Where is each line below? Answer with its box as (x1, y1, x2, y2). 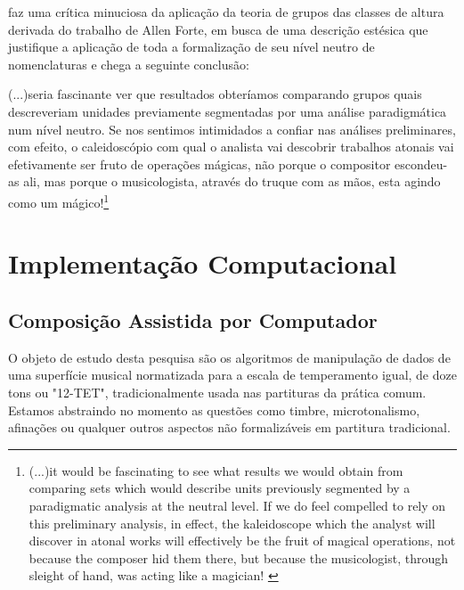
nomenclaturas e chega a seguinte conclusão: (8, 54, 249, 73)
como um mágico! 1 (8, 190, 110, 211)
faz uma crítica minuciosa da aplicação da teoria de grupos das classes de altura (8, 3, 444, 20)
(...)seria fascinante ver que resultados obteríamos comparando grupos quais (8, 85, 422, 103)
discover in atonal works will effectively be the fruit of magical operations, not (28, 531, 456, 550)
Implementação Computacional (8, 245, 397, 282)
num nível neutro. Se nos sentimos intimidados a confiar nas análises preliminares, (8, 119, 456, 138)
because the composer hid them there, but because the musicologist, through (28, 548, 449, 567)
